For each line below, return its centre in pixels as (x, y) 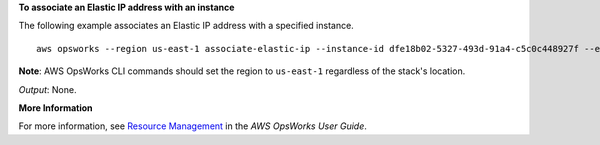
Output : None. (47, 89)
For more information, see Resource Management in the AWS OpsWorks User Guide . (192, 126)
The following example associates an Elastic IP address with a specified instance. (186, 26)
